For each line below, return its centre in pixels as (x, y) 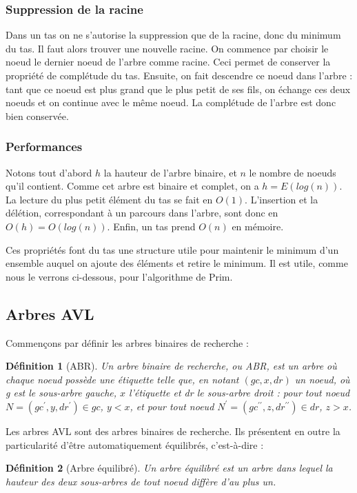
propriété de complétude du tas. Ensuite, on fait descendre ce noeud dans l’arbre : (179, 75)
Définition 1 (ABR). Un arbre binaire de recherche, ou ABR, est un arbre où (171, 366)
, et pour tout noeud (172, 406)
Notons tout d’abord (49, 172)
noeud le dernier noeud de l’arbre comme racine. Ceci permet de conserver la (168, 62)
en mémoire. (258, 226)
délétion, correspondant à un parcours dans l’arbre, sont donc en (142, 213)
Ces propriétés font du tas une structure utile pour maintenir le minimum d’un (172, 249)
